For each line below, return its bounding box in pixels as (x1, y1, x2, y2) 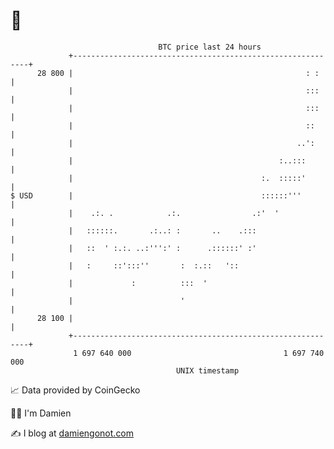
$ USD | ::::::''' (10, 190, 302, 201)
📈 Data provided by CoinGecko (10, 384, 141, 396)
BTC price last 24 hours (158, 42, 262, 52)
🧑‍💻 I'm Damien (10, 407, 72, 419)
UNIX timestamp (175, 365, 240, 376)
